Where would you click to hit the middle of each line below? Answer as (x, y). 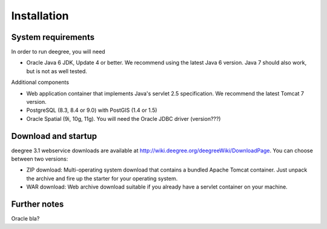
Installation (40, 16)
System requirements (53, 37)
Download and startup (54, 136)
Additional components (40, 82)
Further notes (38, 205)
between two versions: (40, 159)
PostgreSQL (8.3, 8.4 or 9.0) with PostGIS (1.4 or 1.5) (92, 110)
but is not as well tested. (57, 71)
